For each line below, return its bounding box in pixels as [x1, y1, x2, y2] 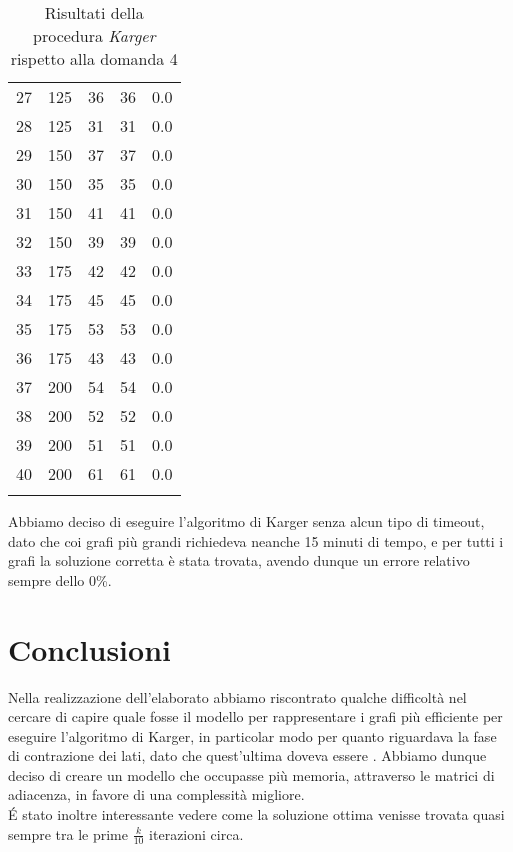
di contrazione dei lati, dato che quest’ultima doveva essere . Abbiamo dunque [8, 745, 487, 766]
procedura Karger [33, 24, 156, 47]
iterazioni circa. [149, 823, 244, 844]
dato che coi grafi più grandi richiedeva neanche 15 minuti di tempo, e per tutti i [8, 530, 504, 551]
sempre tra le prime [8, 823, 128, 844]
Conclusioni [8, 628, 171, 669]
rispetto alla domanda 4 [10, 47, 178, 70]
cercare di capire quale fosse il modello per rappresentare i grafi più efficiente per [8, 706, 503, 727]
